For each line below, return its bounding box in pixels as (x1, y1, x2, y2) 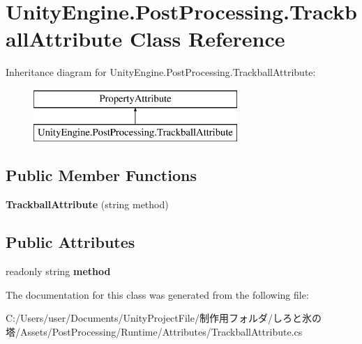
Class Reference (129, 24, 285, 53)
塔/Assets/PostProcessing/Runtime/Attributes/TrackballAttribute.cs (6, 324, 303, 338)
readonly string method (6, 264, 111, 279)
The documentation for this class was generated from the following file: (6, 287, 309, 302)
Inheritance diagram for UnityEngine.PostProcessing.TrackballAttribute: (6, 65, 316, 79)
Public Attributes (6, 231, 135, 253)
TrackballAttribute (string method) (6, 197, 169, 212)
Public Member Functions (6, 164, 197, 186)
